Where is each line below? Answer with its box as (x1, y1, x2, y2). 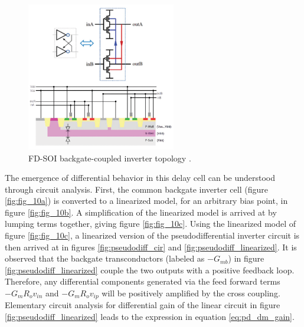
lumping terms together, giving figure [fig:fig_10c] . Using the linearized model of (5, 217, 296, 230)
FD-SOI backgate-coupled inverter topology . (28, 151, 191, 164)
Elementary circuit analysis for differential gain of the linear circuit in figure (5, 299, 280, 311)
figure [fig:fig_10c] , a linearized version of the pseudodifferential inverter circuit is (5, 229, 300, 242)
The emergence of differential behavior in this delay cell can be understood (5, 171, 276, 184)
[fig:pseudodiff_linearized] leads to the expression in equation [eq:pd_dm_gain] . (5, 311, 295, 323)
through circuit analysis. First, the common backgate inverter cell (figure (5, 183, 268, 195)
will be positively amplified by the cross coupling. (102, 287, 280, 299)
